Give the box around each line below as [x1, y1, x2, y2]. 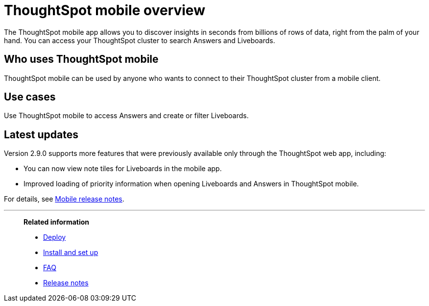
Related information [24, 218, 90, 227]
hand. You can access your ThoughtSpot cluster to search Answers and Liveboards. [4, 36, 275, 45]
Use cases [4, 91, 56, 103]
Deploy [43, 233, 66, 242]
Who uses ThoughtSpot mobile [4, 53, 159, 66]
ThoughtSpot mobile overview [4, 2, 205, 19]
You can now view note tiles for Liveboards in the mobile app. [24, 164, 222, 173]
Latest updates [4, 128, 78, 141]
